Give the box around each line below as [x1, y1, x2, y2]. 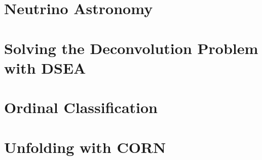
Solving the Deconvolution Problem [4, 37, 258, 58]
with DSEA [4, 57, 86, 78]
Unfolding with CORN [4, 136, 166, 157]
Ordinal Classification [4, 97, 158, 118]
